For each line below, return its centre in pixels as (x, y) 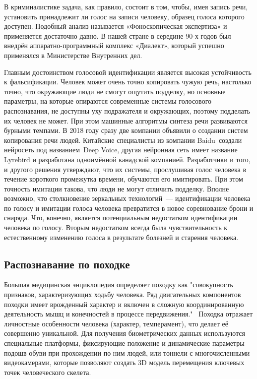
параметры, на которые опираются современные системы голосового (108, 101)
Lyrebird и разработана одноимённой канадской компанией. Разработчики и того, (127, 159)
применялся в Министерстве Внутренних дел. (73, 55)
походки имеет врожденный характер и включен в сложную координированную (124, 304)
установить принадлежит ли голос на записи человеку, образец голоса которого (124, 16)
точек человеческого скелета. (48, 372)
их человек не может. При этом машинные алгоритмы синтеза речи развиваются (126, 120)
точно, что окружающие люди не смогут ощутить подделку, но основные (115, 91)
